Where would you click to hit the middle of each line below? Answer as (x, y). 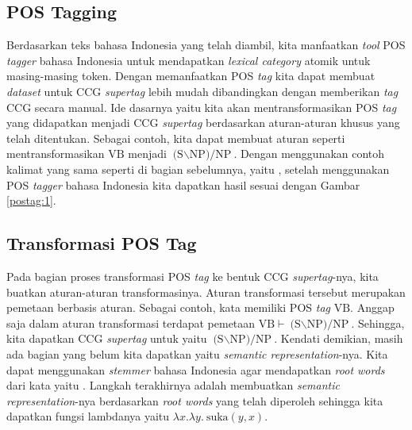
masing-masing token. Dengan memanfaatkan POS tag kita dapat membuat (191, 76)
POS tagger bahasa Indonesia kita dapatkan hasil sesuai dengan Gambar (183, 184)
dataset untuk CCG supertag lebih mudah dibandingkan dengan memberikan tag (202, 91)
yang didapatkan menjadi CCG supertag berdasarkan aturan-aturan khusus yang (203, 123)
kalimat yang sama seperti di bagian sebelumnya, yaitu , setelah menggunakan (198, 169)
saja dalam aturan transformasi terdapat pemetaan (131, 322)
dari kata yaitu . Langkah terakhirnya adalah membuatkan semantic (173, 385)
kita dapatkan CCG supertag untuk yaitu (107, 338)
